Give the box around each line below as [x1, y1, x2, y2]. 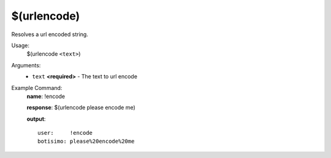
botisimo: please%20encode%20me [37, 138, 135, 145]
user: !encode [37, 129, 93, 137]
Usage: [11, 42, 30, 49]
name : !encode [26, 92, 66, 100]
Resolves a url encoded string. [11, 31, 88, 38]
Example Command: [11, 84, 63, 91]
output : [26, 115, 46, 122]
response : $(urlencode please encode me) [26, 104, 136, 111]
